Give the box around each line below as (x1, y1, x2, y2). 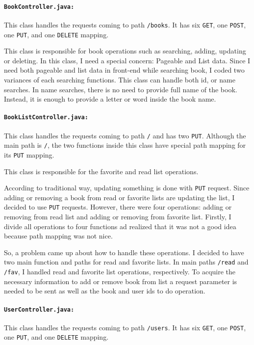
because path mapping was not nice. (4, 231, 113, 241)
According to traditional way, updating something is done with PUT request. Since (4, 183, 250, 193)
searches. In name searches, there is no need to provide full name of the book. (4, 84, 237, 94)
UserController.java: (4, 306, 75, 313)
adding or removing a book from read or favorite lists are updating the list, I (4, 192, 235, 202)
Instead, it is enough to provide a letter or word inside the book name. (4, 94, 216, 104)
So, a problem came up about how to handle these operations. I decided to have (4, 247, 244, 257)
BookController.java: (4, 3, 75, 10)
